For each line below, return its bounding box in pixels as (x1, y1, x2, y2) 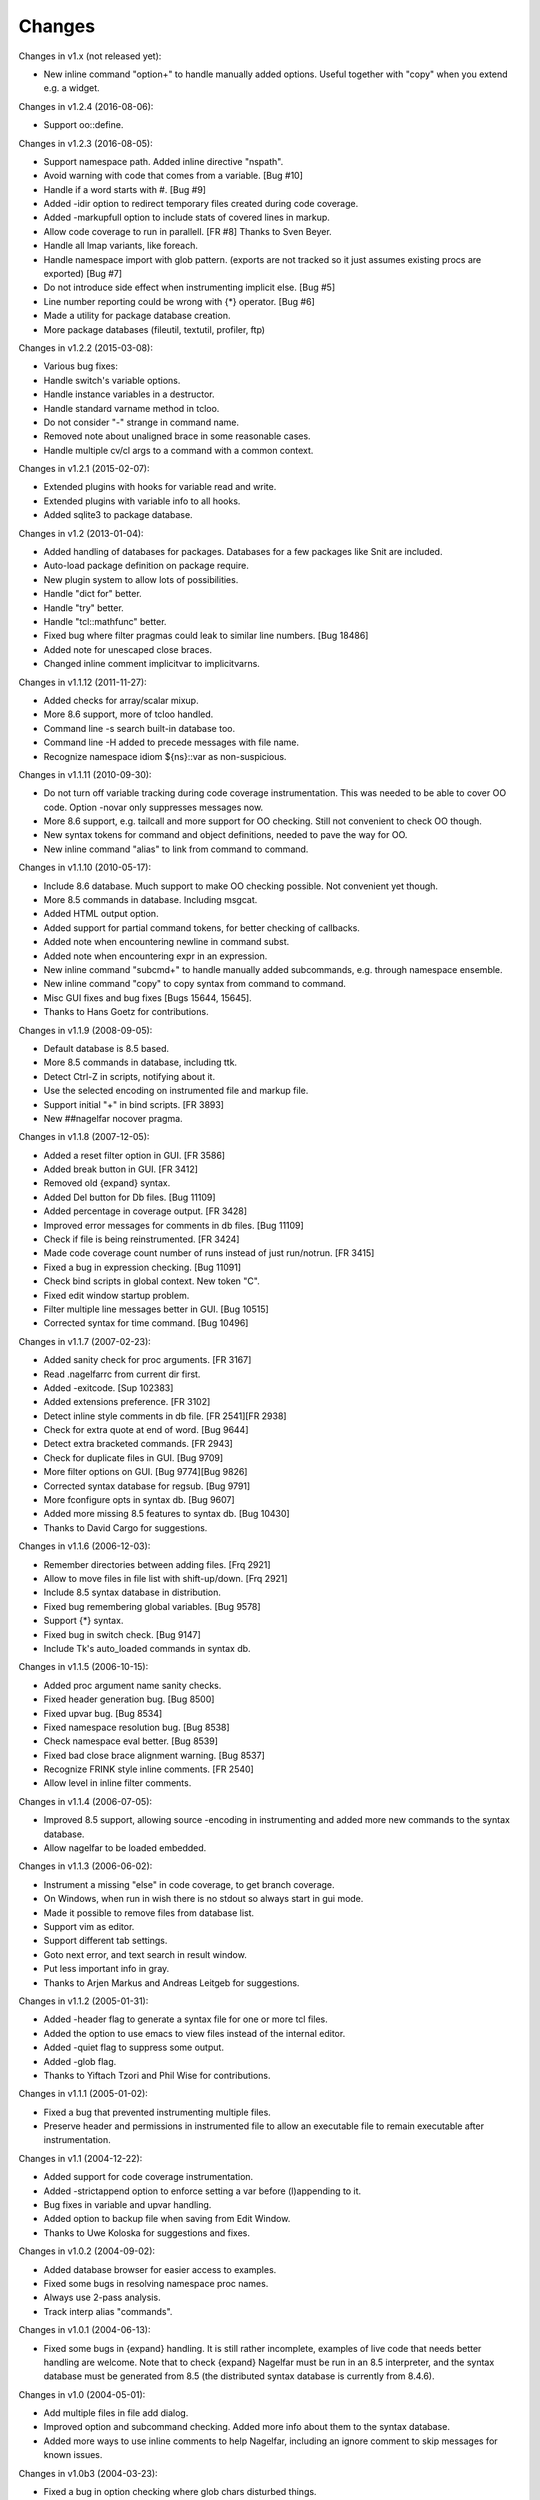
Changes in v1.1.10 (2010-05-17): (18, 861, 152, 874)
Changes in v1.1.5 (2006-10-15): (18, 1661, 149, 1673)
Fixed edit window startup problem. (43, 1289, 190, 1301)
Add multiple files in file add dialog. (43, 2407, 189, 2419)
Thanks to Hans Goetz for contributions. (43, 1006, 209, 1018)
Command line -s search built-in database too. (43, 722, 235, 734)
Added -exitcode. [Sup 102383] (43, 1381, 174, 1394)
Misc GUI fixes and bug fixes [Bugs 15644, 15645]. (43, 991, 252, 1004)
